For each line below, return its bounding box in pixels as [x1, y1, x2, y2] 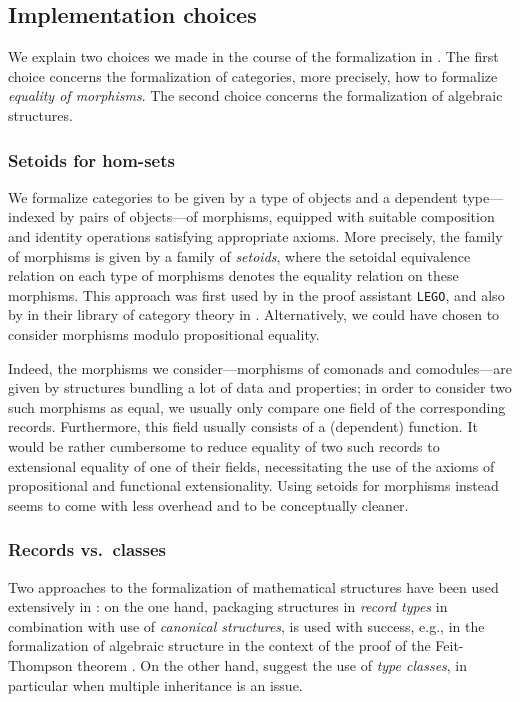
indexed [8, 206, 56, 227]
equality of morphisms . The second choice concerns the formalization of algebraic [8, 85, 503, 106]
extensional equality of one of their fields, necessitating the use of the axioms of [8, 455, 495, 476]
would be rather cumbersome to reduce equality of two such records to [8, 435, 440, 456]
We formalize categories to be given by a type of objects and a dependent [8, 186, 458, 207]
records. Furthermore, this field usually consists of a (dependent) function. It [8, 416, 478, 437]
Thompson [8, 654, 73, 675]
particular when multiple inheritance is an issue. [8, 674, 303, 695]
